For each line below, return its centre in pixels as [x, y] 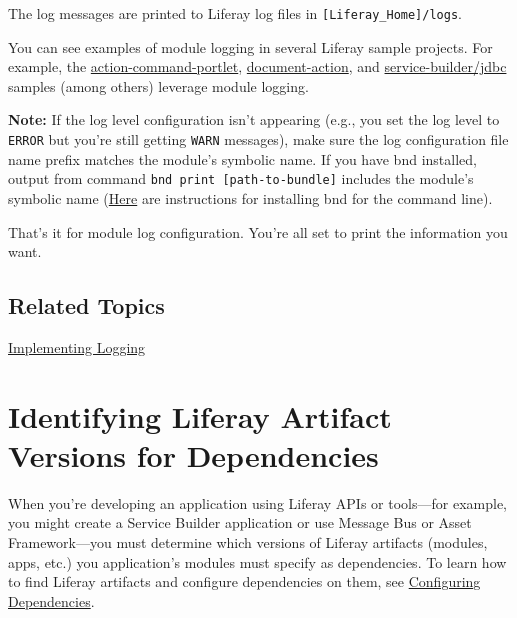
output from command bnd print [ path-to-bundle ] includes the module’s [241, 178]
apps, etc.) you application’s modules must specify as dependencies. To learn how [257, 561]
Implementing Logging [77, 346]
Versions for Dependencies [193, 454]
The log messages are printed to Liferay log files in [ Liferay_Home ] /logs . [235, 13]
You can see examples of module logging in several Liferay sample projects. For [250, 46]
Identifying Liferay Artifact [200, 415]
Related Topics [86, 305]
